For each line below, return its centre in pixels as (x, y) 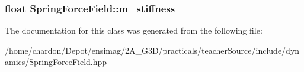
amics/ (17, 62)
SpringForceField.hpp (68, 62)
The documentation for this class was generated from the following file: (134, 30)
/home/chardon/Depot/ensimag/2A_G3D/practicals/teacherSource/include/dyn (152, 50)
